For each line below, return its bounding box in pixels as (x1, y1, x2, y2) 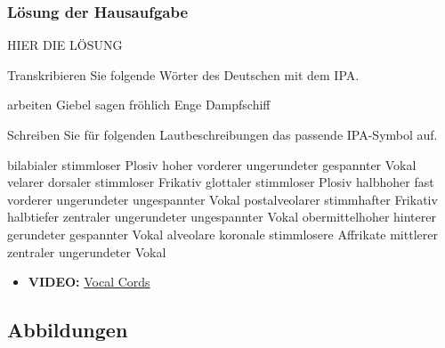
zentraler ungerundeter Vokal (7, 242, 166, 261)
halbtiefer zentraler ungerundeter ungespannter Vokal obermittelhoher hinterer (7, 207, 436, 226)
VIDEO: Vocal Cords (28, 272, 150, 291)
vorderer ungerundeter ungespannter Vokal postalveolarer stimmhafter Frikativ (7, 190, 438, 208)
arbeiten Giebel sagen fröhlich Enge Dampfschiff (7, 95, 271, 114)
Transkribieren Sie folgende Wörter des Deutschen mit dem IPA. (7, 65, 360, 84)
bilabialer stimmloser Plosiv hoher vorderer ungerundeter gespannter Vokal (7, 155, 417, 174)
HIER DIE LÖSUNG (7, 36, 123, 54)
